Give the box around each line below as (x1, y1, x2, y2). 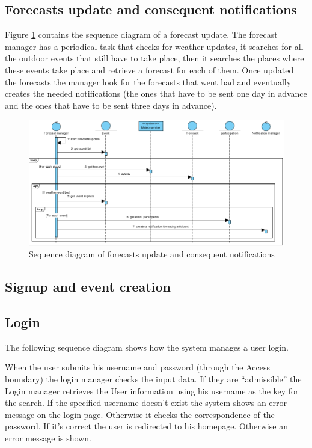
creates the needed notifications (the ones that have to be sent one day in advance (5, 87, 307, 100)
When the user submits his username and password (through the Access (5, 361, 271, 373)
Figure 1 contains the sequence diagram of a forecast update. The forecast (5, 28, 278, 41)
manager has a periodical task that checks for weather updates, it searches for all (5, 40, 304, 52)
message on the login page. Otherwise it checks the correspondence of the (5, 408, 275, 420)
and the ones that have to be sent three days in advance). (5, 99, 217, 111)
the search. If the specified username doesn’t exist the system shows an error (5, 396, 287, 409)
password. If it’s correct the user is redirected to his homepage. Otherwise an (5, 420, 288, 432)
